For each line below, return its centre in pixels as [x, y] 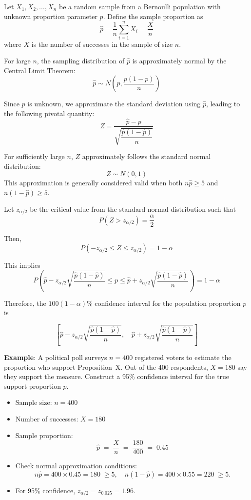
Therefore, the [25, 303]
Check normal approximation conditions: [76, 466]
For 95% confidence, [45, 490]
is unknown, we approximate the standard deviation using [114, 104]
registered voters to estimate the [183, 357]
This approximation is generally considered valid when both [93, 183]
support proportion [32, 386]
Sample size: [34, 402]
